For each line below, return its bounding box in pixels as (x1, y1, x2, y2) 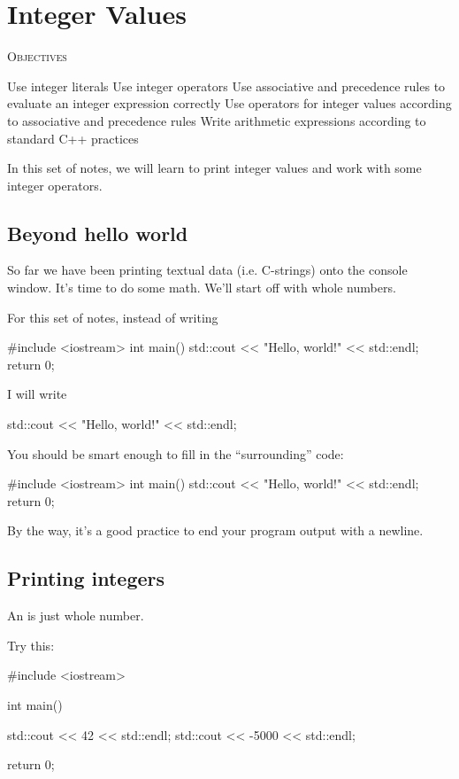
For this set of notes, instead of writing (7, 308, 218, 326)
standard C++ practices (7, 129, 139, 147)
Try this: (7, 635, 55, 654)
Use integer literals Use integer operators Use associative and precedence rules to (7, 76, 446, 95)
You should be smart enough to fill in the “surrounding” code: (7, 444, 344, 463)
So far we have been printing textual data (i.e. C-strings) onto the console (7, 261, 408, 279)
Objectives (7, 47, 67, 66)
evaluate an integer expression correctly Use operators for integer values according (7, 94, 452, 113)
